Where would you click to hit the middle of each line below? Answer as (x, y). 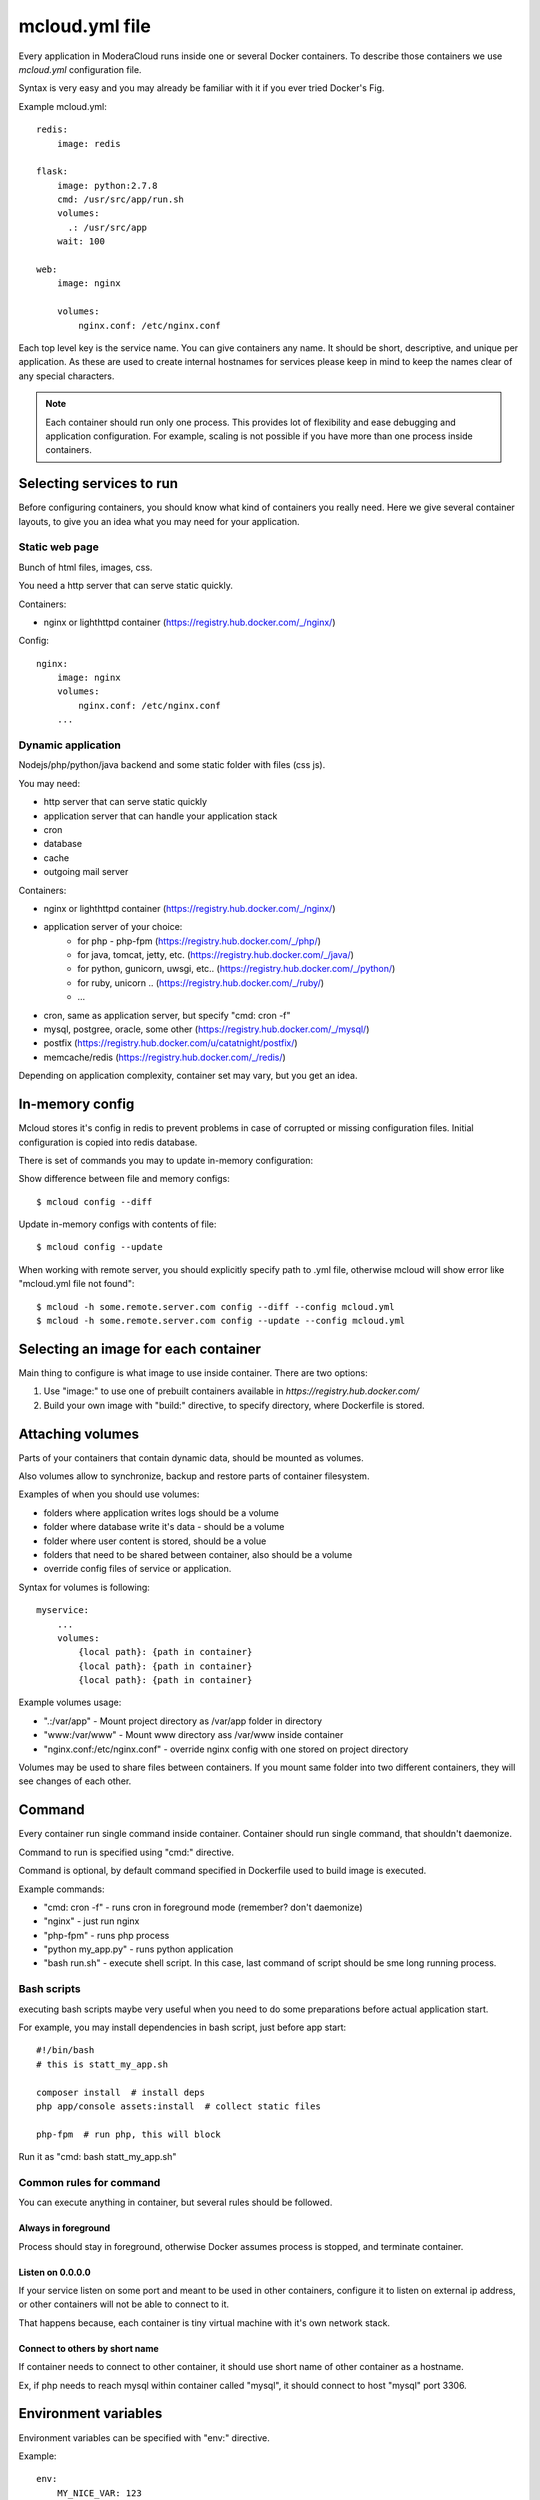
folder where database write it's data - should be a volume (164, 1527)
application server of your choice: (113, 927)
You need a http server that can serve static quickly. (126, 586)
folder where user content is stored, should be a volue (155, 1541)
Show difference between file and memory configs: (124, 1179)
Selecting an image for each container (140, 1348)
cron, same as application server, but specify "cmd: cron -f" (167, 1015)
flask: (52, 171)
